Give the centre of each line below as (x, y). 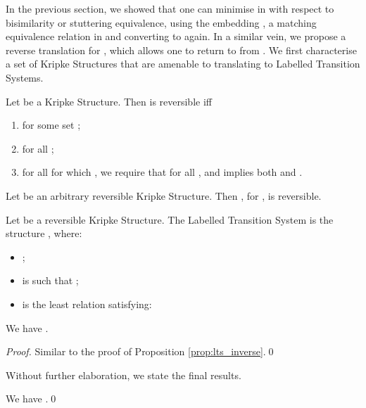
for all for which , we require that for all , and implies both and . (162, 172)
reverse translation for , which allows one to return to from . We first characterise (181, 50)
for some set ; (51, 125)
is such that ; (50, 280)
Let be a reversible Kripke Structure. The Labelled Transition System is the (170, 219)
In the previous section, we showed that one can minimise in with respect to (170, 8)
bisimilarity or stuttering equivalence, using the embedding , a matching (161, 22)
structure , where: (44, 233)
